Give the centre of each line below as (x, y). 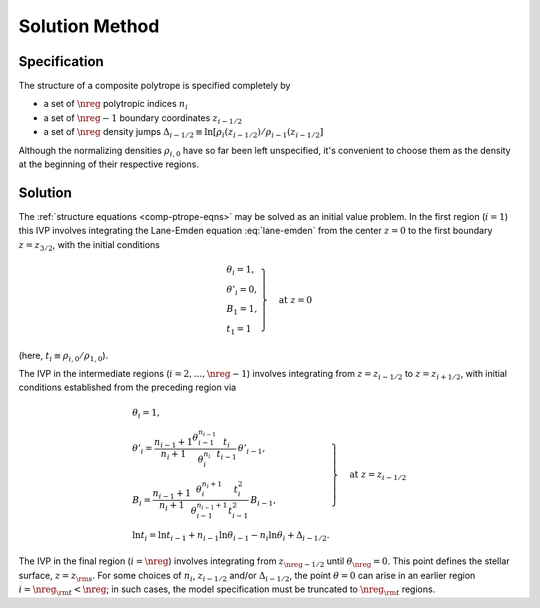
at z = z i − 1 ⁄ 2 (378, 475)
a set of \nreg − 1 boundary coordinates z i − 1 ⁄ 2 (143, 118)
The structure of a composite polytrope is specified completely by (154, 86)
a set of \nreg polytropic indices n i (116, 105)
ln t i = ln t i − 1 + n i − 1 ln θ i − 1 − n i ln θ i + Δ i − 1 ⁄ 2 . (230, 536)
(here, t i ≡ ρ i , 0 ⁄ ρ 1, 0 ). (63, 356)
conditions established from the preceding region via (127, 387)
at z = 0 (295, 299)
